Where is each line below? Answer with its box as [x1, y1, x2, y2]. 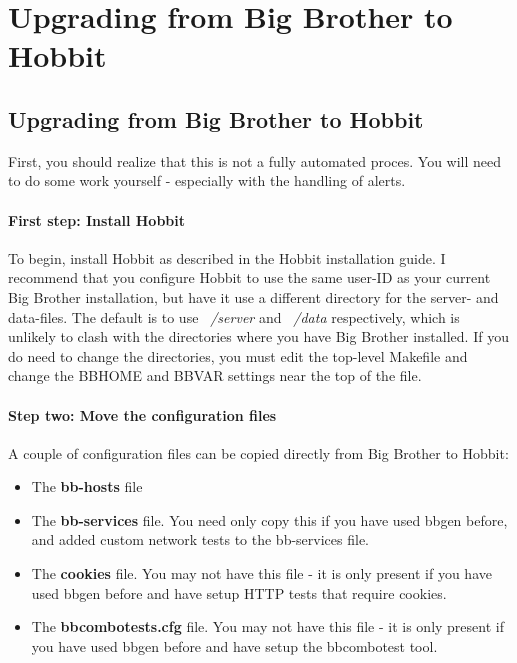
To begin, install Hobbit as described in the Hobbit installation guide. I [8, 247, 446, 268]
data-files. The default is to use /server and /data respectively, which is [8, 306, 460, 327]
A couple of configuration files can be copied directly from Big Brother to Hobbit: [8, 442, 509, 463]
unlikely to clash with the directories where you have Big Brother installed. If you [8, 326, 509, 347]
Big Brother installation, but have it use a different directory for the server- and [8, 286, 499, 307]
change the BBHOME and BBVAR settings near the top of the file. [8, 365, 422, 386]
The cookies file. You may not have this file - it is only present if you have [31, 563, 492, 584]
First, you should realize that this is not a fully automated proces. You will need [8, 150, 502, 171]
